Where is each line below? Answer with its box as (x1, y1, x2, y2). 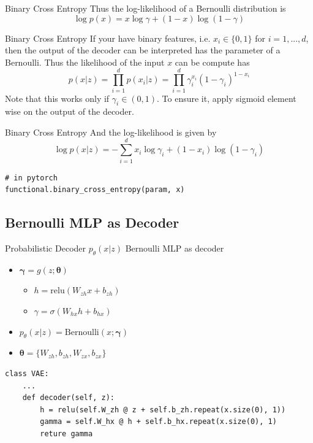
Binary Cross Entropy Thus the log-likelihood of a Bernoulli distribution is (5, 2, 286, 14)
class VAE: (5, 369, 49, 378)
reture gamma (40, 429, 93, 438)
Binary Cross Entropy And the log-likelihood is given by (5, 125, 217, 138)
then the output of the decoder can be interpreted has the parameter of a (5, 44, 281, 56)
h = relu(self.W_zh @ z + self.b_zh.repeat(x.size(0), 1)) (40, 405, 286, 414)
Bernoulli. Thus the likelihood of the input (5, 55, 165, 68)
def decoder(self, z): (22, 393, 115, 403)
